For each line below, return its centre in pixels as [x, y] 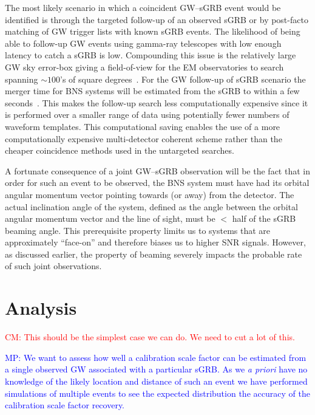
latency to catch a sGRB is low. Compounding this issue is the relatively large [151, 55]
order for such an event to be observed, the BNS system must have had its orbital [157, 183]
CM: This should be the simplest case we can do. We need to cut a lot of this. [150, 337]
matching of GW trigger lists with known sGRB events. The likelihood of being [153, 31]
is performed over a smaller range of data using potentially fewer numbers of [147, 115]
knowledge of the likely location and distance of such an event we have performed [156, 381]
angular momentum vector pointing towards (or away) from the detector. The [150, 194]
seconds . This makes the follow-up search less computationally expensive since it [157, 102]
